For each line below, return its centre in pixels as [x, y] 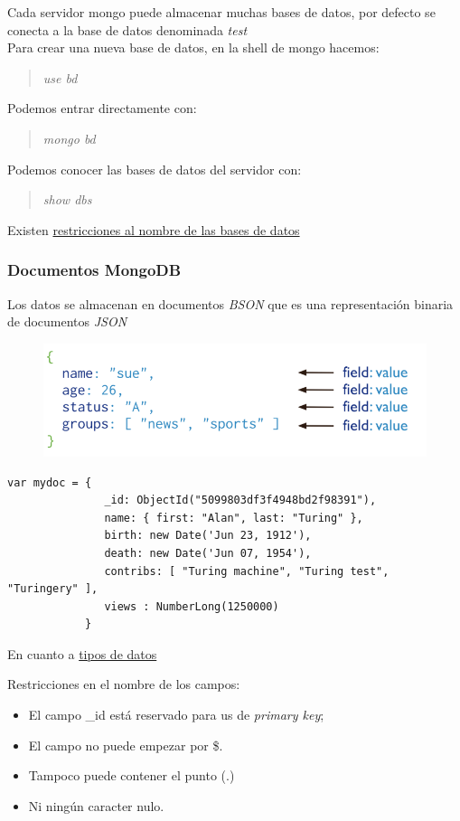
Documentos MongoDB [94, 270]
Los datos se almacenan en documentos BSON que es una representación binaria [230, 303]
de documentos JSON [67, 321]
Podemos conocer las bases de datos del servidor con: [155, 169]
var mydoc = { [50, 482]
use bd [60, 77]
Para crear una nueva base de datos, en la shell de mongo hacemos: [193, 47]
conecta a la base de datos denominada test [127, 29]
